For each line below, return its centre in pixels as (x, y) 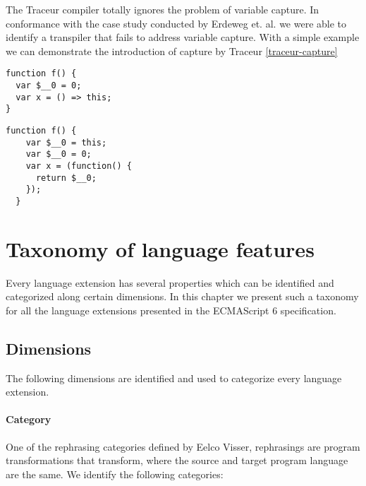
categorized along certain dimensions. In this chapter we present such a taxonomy (182, 296)
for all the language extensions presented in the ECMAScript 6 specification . (171, 310)
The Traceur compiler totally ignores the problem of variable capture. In (163, 9)
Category (29, 419)
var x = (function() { (79, 166)
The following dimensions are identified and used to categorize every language (174, 378)
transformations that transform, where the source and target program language (177, 460)
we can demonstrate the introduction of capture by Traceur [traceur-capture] (172, 51)
